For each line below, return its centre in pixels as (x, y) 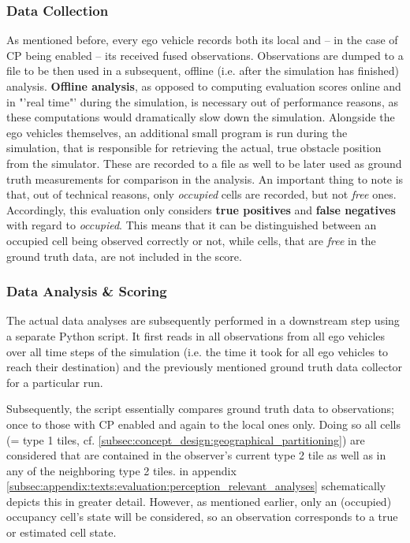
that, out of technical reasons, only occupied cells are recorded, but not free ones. (201, 194)
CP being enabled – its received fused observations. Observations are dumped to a (205, 55)
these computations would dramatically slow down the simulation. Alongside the (201, 117)
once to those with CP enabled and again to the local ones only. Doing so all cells (204, 424)
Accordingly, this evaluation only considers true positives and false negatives (201, 209)
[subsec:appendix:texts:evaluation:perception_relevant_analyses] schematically (196, 486)
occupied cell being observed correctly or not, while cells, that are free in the (191, 240)
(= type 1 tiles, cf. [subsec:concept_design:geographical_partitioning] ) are (186, 439)
